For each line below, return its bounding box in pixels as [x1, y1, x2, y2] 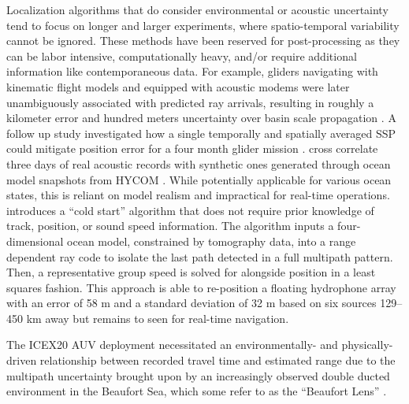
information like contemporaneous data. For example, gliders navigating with [6, 63, 378, 80]
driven [6, 352, 37, 369]
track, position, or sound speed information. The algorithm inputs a [6, 217, 334, 234]
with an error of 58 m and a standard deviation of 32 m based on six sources [6, 295, 377, 311]
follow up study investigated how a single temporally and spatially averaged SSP [6, 124, 396, 141]
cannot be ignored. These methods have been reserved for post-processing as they [6, 32, 400, 49]
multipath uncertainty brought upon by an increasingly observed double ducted [6, 367, 390, 384]
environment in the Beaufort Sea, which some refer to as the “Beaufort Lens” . [6, 383, 387, 399]
